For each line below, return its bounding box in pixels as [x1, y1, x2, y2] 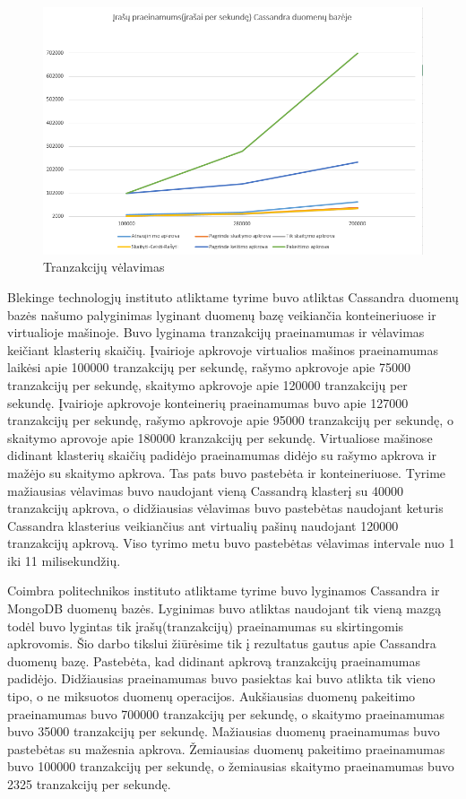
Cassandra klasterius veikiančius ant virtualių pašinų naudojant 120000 [7, 516, 399, 534]
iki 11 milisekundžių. [7, 551, 121, 569]
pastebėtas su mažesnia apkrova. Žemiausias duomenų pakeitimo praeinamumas [7, 739, 445, 758]
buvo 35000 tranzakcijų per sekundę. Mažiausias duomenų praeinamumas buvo [7, 722, 440, 741]
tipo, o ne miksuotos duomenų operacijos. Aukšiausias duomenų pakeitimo [7, 687, 416, 706]
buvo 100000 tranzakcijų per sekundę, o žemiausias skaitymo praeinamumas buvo [7, 757, 454, 776]
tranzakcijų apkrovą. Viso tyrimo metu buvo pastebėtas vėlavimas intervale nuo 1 [7, 534, 455, 552]
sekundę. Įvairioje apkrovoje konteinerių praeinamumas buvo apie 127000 [7, 393, 409, 412]
